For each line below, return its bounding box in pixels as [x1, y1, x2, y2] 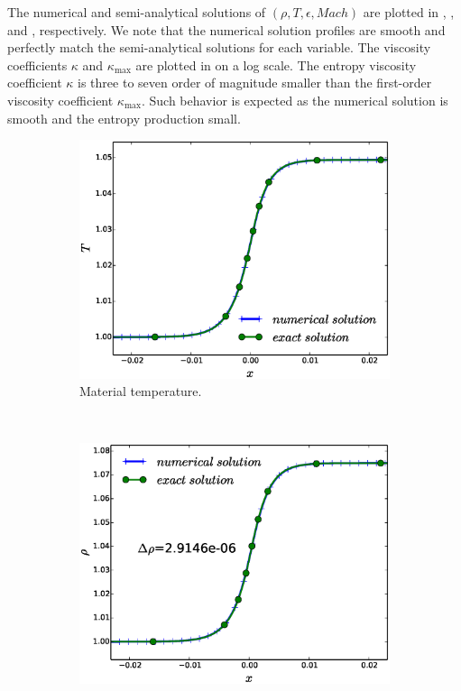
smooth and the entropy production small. [7, 108, 241, 127]
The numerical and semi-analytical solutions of [7, 3, 266, 21]
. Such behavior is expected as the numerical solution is [141, 90, 448, 109]
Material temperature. [79, 382, 202, 401]
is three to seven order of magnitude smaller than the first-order [78, 73, 432, 92]
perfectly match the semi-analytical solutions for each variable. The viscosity [7, 38, 431, 57]
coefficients [7, 55, 68, 74]
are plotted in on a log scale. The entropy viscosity [135, 55, 417, 74]
